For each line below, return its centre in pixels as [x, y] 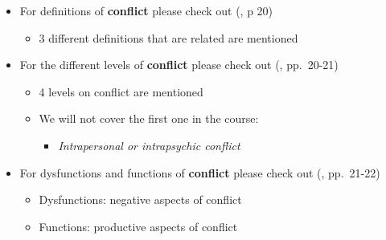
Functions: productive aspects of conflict [138, 226]
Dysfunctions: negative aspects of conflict [140, 199]
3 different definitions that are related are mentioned [168, 37]
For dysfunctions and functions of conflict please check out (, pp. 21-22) [200, 172]
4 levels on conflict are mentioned [121, 91]
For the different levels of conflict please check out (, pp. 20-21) [179, 65]
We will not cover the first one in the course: [149, 118]
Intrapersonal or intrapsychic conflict [149, 145]
